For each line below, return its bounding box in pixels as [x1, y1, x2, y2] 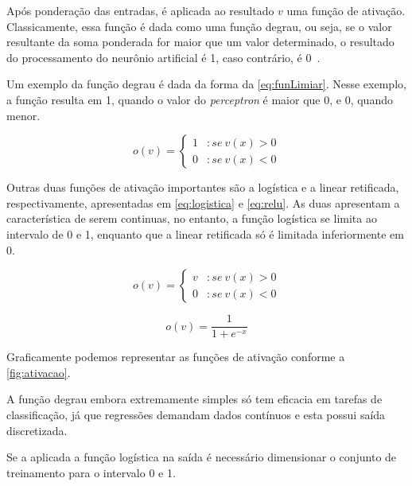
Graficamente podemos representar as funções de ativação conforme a [6, 348, 345, 365]
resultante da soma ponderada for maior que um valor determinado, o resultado [6, 33, 395, 50]
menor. [6, 107, 41, 123]
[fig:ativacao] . [6, 364, 71, 380]
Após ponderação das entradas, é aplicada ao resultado [6, 2, 274, 18]
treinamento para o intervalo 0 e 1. [6, 464, 176, 480]
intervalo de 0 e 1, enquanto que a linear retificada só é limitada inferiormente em [6, 225, 404, 242]
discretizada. [6, 422, 68, 438]
